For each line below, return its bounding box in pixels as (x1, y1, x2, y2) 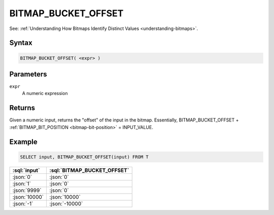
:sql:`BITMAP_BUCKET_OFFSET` (49, 167, 129, 174)
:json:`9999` (12, 187, 42, 194)
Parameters (9, 70, 47, 78)
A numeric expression (22, 90, 68, 97)
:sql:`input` (12, 167, 40, 174)
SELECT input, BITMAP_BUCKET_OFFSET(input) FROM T (20, 154, 149, 160)
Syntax (9, 39, 32, 47)
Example (9, 137, 38, 146)
